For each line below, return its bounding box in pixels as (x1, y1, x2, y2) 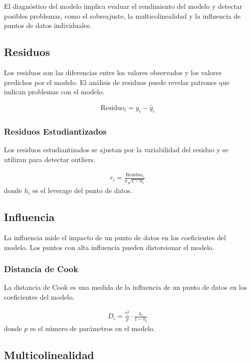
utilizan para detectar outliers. (4, 154, 96, 164)
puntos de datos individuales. (4, 20, 92, 30)
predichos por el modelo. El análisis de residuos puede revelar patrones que (4, 77, 230, 87)
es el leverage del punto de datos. (32, 185, 132, 195)
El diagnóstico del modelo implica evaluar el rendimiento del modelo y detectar (4, 1, 243, 11)
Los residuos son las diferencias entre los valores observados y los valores (4, 67, 222, 77)
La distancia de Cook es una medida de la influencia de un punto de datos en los (4, 282, 247, 292)
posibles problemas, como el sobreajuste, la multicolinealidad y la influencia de (4, 10, 241, 21)
